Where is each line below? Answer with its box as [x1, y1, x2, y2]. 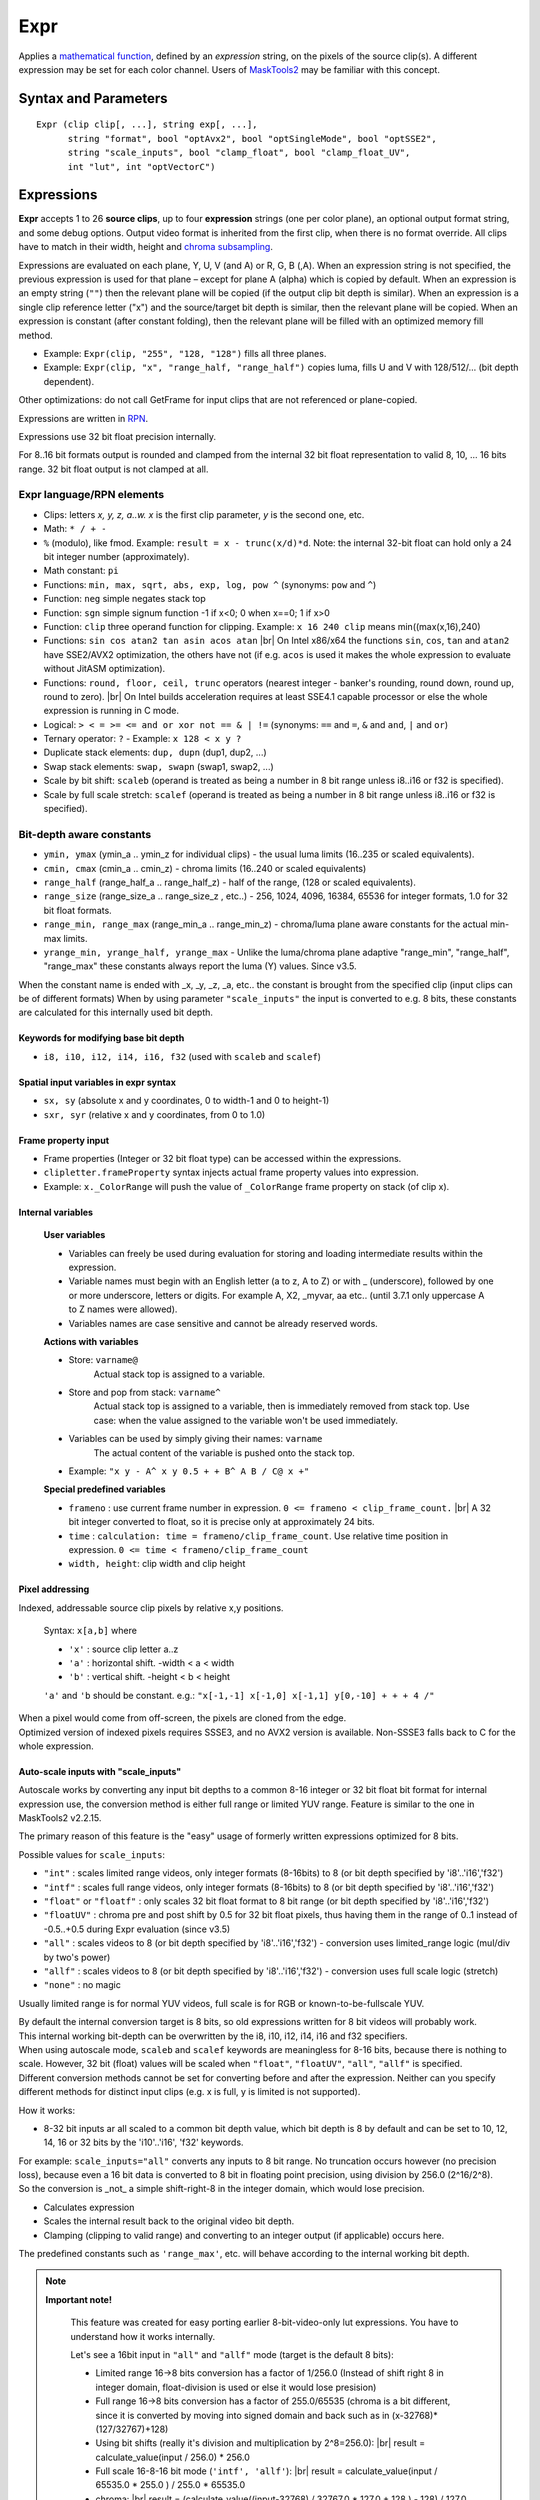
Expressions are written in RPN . [18, 412, 149, 424]
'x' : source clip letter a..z [68, 1643, 179, 1655]
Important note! [45, 2293, 112, 2305]
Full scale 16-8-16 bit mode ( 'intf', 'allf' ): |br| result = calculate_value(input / [95, 2465, 438, 2477]
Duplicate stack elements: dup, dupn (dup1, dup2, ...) [43, 746, 267, 759]
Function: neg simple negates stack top [43, 593, 207, 605]
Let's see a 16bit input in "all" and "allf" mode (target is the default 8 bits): [70, 2348, 394, 2360]
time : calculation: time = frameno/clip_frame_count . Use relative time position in [68, 1530, 449, 1542]
